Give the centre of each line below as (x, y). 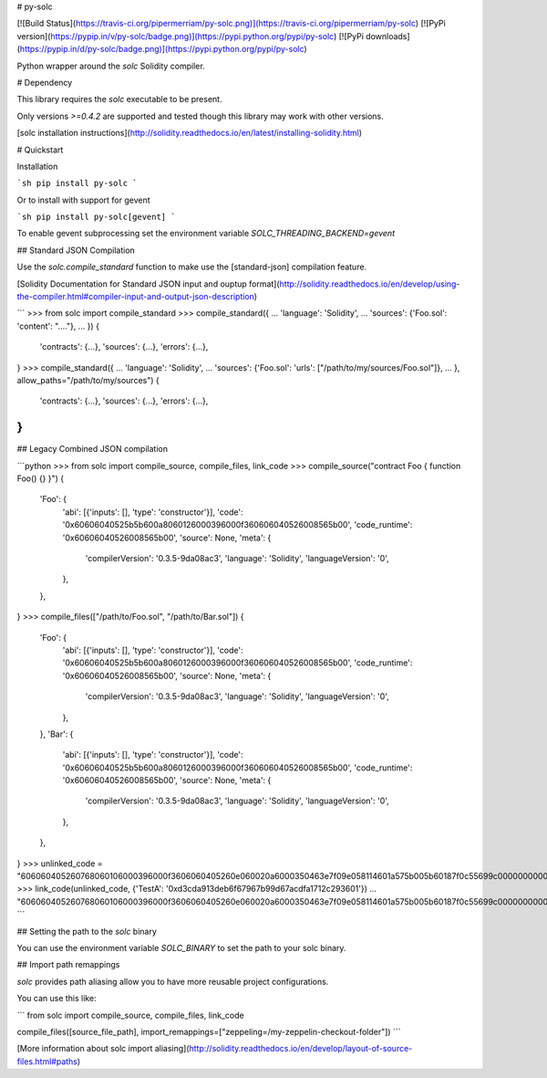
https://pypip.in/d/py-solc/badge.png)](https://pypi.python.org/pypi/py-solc (162, 49)
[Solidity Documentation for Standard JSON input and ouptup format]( (148, 284)
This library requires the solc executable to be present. (119, 99)
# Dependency (45, 82)
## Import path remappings (68, 965)
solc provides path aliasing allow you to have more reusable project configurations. (173, 981)
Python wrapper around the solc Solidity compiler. (111, 66)
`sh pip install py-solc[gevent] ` (97, 217)
